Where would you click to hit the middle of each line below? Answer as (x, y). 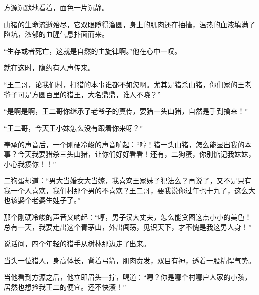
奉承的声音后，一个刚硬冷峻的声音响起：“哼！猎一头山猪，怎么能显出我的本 (128, 144)
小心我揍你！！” (30, 164)
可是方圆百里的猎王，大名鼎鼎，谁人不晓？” (89, 94)
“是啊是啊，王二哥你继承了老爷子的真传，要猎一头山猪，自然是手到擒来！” (126, 111)
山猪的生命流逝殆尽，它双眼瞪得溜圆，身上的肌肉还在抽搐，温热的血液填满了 (129, 24)
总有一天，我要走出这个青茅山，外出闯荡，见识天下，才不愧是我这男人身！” (128, 226)
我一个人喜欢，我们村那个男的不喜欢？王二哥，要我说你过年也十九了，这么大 (129, 190)
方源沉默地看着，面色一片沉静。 (56, 7)
